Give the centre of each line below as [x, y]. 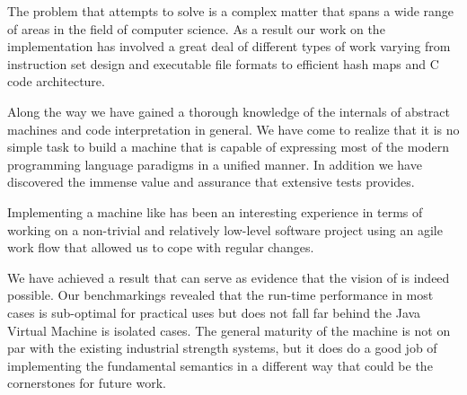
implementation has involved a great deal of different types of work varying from [229, 46]
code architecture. [56, 81]
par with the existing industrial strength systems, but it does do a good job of [222, 348]
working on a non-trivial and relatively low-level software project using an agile [225, 229]
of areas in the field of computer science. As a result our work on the [196, 28]
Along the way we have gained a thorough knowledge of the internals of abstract [229, 111]
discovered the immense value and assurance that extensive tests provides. [211, 182]
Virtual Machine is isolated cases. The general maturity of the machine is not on [229, 330]
